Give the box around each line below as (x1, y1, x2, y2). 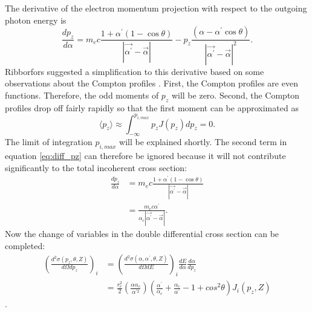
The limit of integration (5, 135, 93, 148)
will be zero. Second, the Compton (171, 88, 300, 101)
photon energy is (5, 13, 67, 26)
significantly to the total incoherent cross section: (5, 161, 187, 174)
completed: (5, 239, 45, 252)
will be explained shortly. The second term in (119, 135, 287, 148)
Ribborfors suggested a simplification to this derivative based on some (5, 65, 264, 77)
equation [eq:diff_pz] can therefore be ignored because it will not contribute (5, 149, 286, 162)
